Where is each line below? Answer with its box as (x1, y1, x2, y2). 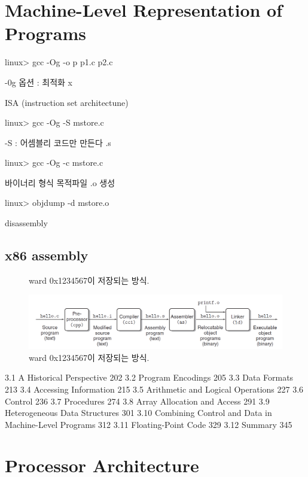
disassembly (5, 217, 48, 229)
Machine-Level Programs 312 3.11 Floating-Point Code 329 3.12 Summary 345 (5, 418, 292, 430)
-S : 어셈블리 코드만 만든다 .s (5, 136, 111, 148)
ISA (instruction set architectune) (5, 96, 129, 108)
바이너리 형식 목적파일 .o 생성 (5, 176, 115, 189)
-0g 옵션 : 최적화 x (5, 75, 72, 88)
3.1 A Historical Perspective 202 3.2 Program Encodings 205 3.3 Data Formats (5, 371, 294, 384)
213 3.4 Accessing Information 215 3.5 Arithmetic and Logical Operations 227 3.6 (5, 382, 304, 395)
